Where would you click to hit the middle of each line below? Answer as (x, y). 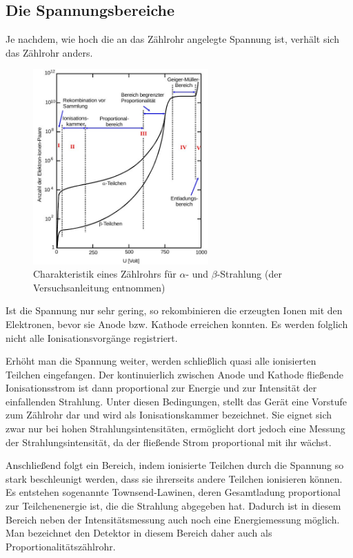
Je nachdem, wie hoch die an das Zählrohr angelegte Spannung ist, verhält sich (172, 39)
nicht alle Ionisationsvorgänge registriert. (92, 337)
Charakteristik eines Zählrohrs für (105, 274)
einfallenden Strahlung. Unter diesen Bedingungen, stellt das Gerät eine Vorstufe (176, 401)
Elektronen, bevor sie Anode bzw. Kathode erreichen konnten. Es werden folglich (177, 324)
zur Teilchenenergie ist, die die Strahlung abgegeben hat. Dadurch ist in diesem (173, 506)
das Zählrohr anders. (49, 52)
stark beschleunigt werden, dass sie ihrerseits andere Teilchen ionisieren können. (174, 478)
